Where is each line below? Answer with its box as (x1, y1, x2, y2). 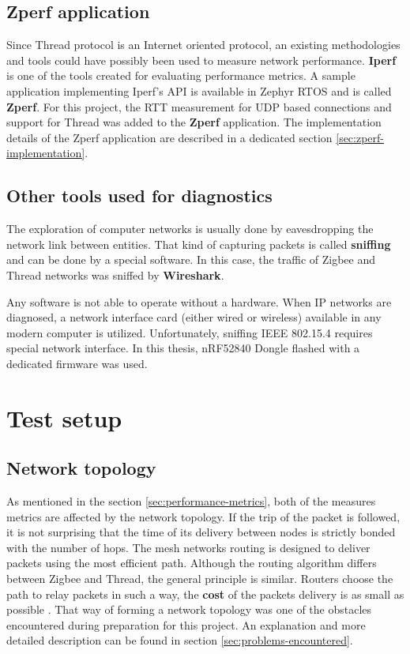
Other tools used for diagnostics (6, 183, 273, 208)
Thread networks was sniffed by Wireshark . (6, 266, 224, 283)
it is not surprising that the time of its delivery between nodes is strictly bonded (6, 524, 396, 540)
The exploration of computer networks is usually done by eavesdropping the (6, 220, 374, 237)
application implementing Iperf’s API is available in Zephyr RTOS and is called (6, 82, 392, 99)
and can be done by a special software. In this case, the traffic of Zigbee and (6, 251, 376, 268)
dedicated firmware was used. (6, 355, 148, 371)
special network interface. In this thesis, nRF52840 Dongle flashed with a (6, 340, 360, 356)
